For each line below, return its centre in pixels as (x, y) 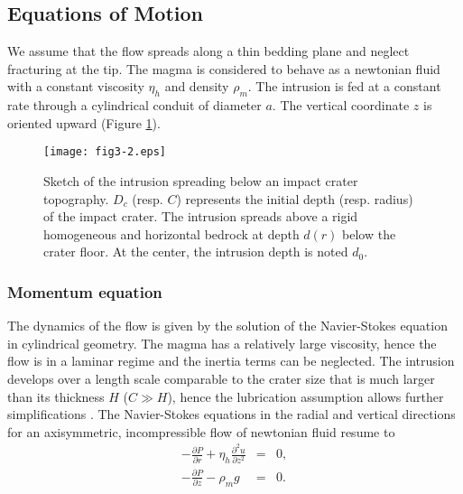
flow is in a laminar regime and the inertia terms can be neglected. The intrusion (231, 361)
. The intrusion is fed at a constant (344, 86)
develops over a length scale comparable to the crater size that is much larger (221, 378)
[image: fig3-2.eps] (105, 152)
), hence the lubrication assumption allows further (306, 396)
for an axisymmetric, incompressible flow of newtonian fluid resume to (201, 431)
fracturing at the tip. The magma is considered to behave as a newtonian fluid (224, 68)
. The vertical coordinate (341, 105)
